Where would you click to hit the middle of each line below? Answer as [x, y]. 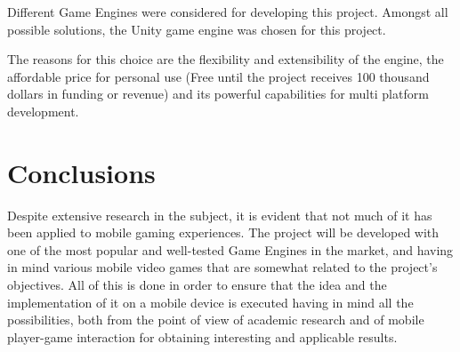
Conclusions [81, 172]
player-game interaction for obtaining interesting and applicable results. [202, 336]
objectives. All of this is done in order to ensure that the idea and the [197, 285]
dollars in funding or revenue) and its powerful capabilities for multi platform [218, 94]
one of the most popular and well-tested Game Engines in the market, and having [230, 249]
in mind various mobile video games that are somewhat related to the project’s [222, 267]
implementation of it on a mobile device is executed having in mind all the [210, 302]
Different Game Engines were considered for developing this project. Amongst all [228, 12]
